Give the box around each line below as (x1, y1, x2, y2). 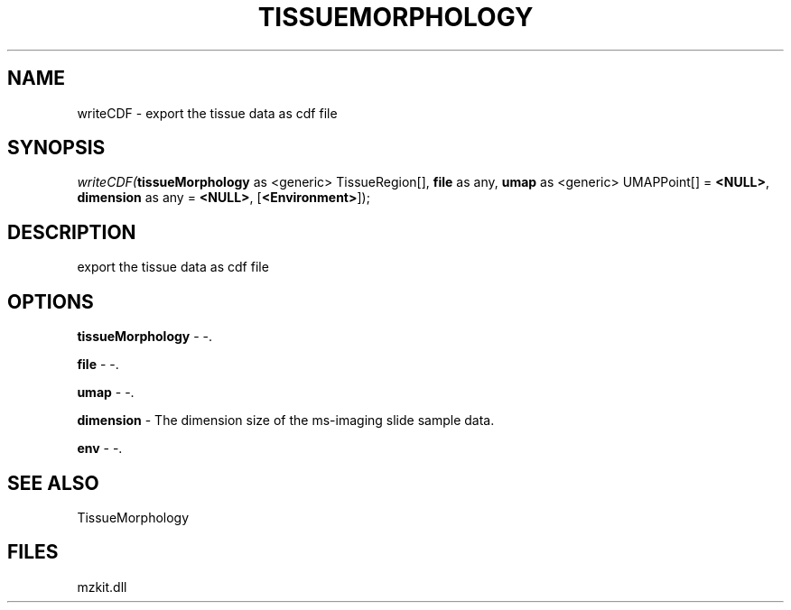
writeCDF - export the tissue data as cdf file (77, 105, 338, 121)
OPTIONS (7, 290, 94, 313)
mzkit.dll (77, 578, 127, 595)
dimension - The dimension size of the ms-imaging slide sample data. (77, 412, 495, 429)
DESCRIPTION (7, 220, 136, 244)
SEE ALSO (7, 471, 99, 494)
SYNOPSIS (7, 136, 106, 160)
